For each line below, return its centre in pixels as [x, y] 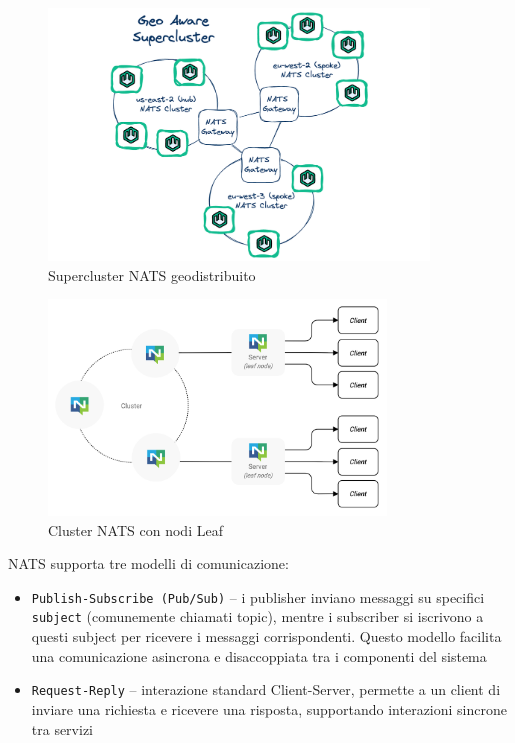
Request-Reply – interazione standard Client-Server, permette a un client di [266, 689]
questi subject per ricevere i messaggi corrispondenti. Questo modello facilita [266, 636]
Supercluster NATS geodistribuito [152, 274]
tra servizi [62, 728]
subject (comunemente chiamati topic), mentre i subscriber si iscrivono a [257, 616]
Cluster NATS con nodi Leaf [135, 529]
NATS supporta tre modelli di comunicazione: [148, 563]
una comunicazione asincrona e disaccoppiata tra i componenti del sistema [259, 655]
